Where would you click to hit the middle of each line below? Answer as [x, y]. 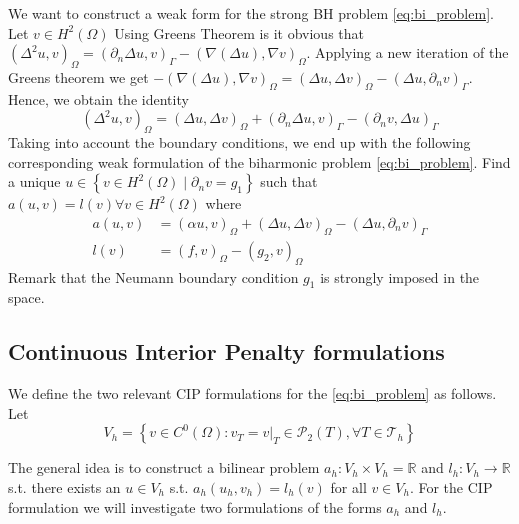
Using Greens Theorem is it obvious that [239, 32]
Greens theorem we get [78, 76]
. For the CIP [451, 486]
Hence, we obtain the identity [98, 98]
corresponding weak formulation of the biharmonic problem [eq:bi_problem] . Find [259, 161]
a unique [34, 181]
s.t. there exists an [64, 486]
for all [348, 486]
